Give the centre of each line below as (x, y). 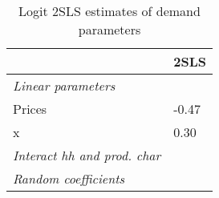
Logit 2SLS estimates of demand (109, 11)
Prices (30, 109)
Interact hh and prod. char (87, 155)
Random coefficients (69, 178)
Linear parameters (64, 85)
